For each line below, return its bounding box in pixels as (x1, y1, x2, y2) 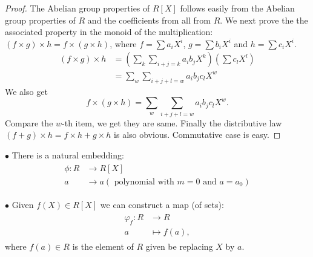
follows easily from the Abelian (180, 2, 295, 14)
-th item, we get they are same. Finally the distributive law (62, 116, 282, 129)
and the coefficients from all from (87, 13, 211, 26)
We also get (5, 85, 48, 97)
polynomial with (114, 177, 174, 186)
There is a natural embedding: (12, 148, 124, 161)
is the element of (72, 240, 134, 253)
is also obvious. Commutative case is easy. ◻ (114, 128, 281, 141)
